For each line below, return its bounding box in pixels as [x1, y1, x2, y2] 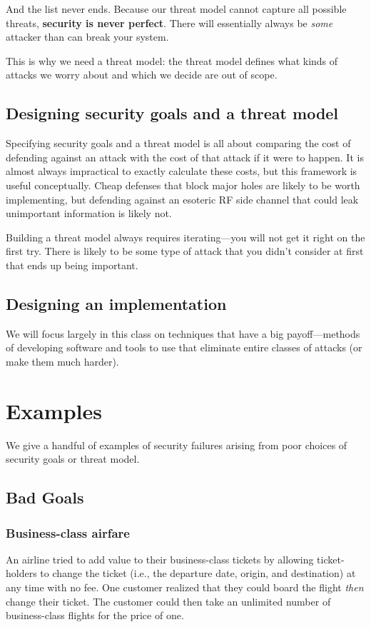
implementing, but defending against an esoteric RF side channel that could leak [6, 191, 359, 206]
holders [6, 566, 37, 581]
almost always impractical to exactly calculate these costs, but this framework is [6, 164, 357, 179]
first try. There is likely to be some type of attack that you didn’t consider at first [6, 244, 364, 259]
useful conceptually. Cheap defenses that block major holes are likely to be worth [6, 177, 360, 192]
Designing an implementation [6, 292, 227, 314]
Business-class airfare [6, 523, 130, 541]
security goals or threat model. [6, 451, 140, 466]
